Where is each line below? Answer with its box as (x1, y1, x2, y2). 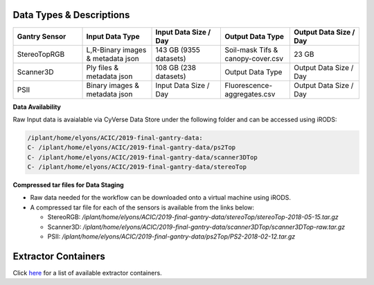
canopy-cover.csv (224, 53, 284, 63)
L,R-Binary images (86, 45, 147, 55)
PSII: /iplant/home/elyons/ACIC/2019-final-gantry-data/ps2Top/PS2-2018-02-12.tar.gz (47, 232, 296, 241)
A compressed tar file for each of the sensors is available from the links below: (30, 203, 255, 211)
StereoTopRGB (17, 49, 65, 59)
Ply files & (86, 62, 119, 72)
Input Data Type (86, 31, 140, 41)
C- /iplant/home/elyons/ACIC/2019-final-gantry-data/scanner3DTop (27, 153, 258, 161)
